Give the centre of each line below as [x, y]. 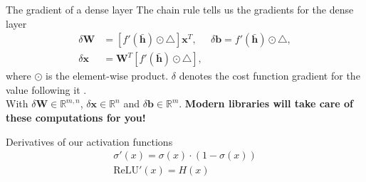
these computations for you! [76, 118]
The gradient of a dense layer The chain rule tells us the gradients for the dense [180, 9]
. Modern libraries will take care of [266, 103]
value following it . [46, 89]
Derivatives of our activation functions [89, 141]
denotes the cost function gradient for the [270, 76]
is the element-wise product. [107, 76]
